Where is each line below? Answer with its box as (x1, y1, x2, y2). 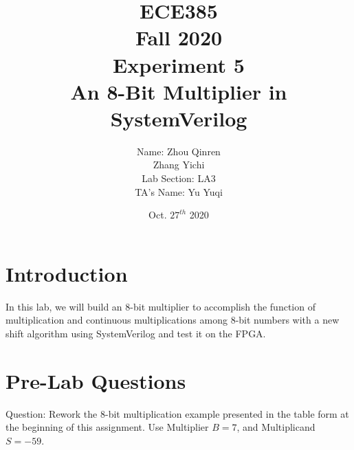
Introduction (5, 259, 128, 287)
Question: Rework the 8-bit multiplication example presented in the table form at (5, 406, 349, 420)
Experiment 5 (113, 50, 245, 78)
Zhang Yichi (153, 157, 205, 172)
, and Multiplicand (236, 420, 316, 434)
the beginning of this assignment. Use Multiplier (5, 420, 209, 434)
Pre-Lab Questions (5, 366, 186, 394)
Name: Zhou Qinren (137, 144, 221, 158)
